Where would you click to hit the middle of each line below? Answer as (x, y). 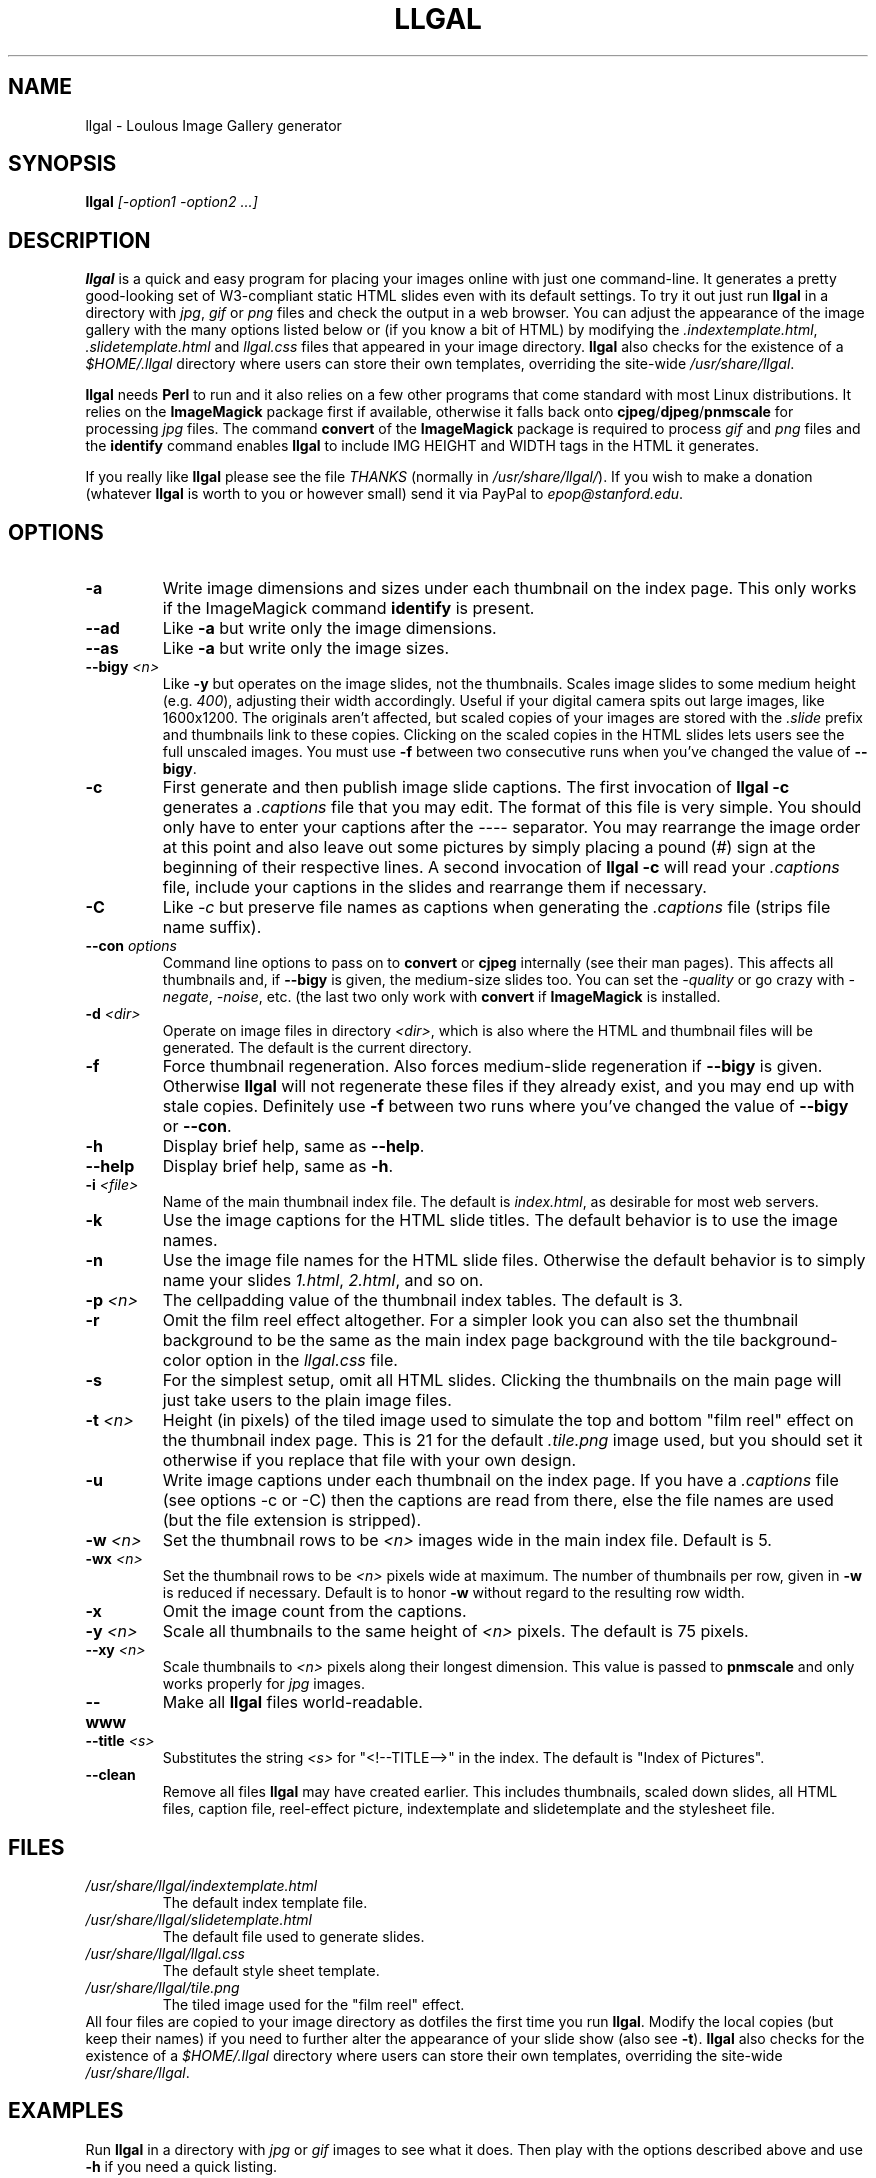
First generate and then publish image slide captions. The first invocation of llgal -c (476, 787)
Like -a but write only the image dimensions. (329, 628)
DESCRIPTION (79, 240)
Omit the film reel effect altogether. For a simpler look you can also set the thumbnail (480, 1320)
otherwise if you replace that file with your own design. (369, 1460)
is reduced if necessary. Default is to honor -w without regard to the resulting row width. (453, 1593)
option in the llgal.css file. (301, 1360)
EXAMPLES (66, 2111)
